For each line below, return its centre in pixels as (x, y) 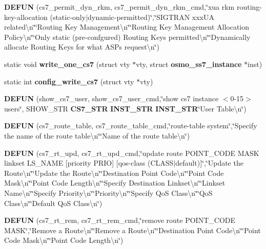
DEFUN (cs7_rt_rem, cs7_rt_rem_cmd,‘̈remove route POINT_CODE (120, 220)
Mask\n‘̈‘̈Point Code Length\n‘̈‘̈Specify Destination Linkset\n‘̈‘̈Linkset (115, 183)
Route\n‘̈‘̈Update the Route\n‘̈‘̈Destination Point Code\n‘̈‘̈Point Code (114, 173)
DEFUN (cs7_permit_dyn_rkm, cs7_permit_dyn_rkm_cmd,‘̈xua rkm (119, 7)
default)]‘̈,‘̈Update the (209, 163)
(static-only (68, 17)
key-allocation (26, 17)
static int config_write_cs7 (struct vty (69, 81)
